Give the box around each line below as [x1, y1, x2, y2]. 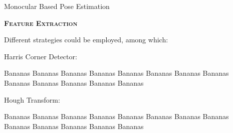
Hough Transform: [4, 94, 60, 105]
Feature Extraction [4, 17, 78, 28]
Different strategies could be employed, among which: [4, 34, 168, 45]
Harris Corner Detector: [4, 51, 77, 61]
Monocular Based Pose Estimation [4, 1, 110, 11]
